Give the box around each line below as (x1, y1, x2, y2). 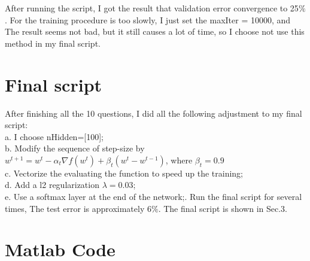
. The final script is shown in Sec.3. (158, 202, 287, 214)
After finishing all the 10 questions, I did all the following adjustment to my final (5, 107, 302, 119)
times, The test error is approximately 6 (5, 202, 151, 214)
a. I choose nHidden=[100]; (5, 130, 104, 142)
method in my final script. (5, 37, 101, 49)
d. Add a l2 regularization (5, 178, 99, 191)
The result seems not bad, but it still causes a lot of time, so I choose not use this (5, 25, 305, 38)
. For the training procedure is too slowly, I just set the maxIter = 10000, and (5, 13, 291, 26)
